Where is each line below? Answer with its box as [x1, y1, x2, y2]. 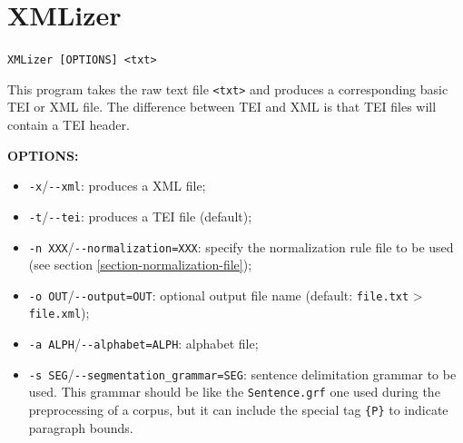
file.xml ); [28, 303, 90, 322]
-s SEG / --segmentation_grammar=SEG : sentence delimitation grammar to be [28, 364, 457, 383]
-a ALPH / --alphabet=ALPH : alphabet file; [28, 334, 259, 353]
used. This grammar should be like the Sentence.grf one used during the [28, 382, 440, 401]
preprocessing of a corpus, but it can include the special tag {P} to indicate [28, 400, 448, 419]
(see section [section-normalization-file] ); [28, 255, 252, 274]
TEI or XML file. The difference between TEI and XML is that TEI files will [7, 97, 437, 116]
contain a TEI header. [7, 115, 130, 134]
